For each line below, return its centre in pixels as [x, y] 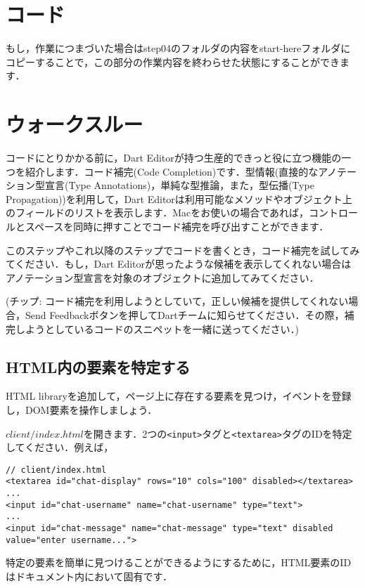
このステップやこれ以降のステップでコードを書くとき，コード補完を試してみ [183, 250]
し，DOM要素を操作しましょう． [82, 409]
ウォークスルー [75, 124]
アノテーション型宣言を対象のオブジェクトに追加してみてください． [162, 277]
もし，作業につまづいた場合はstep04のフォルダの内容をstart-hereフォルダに [178, 48]
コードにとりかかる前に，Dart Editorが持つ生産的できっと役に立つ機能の [174, 158]
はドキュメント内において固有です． [89, 576]
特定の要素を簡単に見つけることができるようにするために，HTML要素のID [179, 562]
